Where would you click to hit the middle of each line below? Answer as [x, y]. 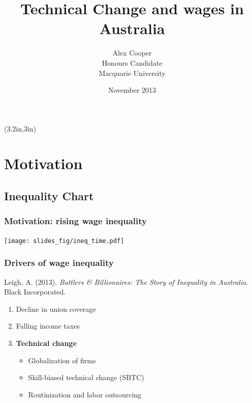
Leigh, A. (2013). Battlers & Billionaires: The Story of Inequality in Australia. [126, 281]
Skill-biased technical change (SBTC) [86, 377]
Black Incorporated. [35, 292]
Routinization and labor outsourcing [85, 394]
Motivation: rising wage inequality [75, 221]
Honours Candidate [132, 62]
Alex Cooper [132, 53]
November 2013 [132, 90]
